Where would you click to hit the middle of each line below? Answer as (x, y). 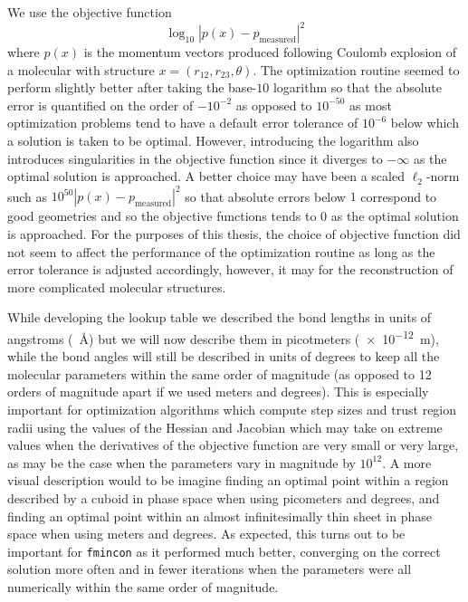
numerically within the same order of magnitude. (143, 586)
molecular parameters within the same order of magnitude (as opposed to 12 (220, 373)
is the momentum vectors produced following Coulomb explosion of (270, 52)
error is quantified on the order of (100, 105)
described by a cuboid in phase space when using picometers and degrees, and (224, 497)
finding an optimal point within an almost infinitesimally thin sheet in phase (220, 516)
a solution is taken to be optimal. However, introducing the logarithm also (213, 141)
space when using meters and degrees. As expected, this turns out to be (206, 534)
